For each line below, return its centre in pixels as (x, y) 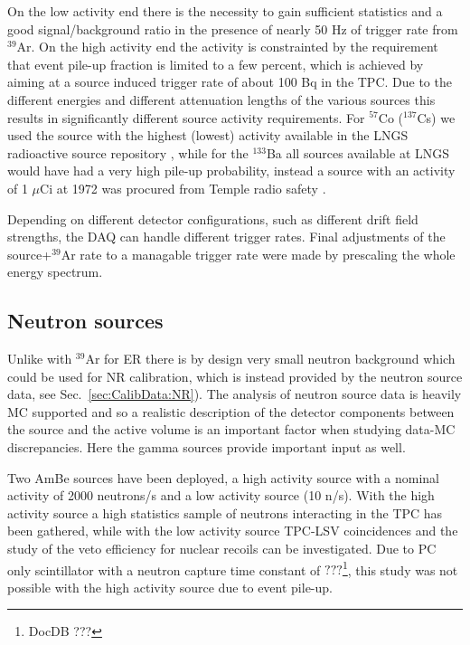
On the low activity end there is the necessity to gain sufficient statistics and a (225, 11)
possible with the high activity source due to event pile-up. (170, 587)
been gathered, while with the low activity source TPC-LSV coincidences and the (233, 531)
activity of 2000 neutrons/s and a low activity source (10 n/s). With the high (221, 495)
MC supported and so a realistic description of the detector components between (231, 411)
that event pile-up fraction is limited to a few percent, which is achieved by (216, 64)
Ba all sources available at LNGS (358, 152)
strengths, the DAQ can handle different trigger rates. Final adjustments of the (226, 237)
